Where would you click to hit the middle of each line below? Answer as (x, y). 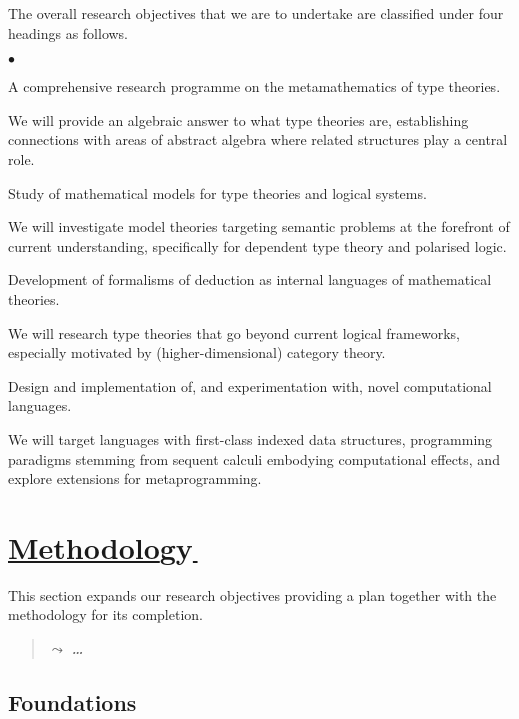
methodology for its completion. (105, 614)
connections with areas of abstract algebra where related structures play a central (258, 139)
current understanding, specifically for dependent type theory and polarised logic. (257, 245)
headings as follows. (68, 32)
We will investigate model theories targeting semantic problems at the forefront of (259, 226)
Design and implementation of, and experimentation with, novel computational (250, 385)
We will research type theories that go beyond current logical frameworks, (234, 332)
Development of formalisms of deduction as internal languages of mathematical (250, 279)
